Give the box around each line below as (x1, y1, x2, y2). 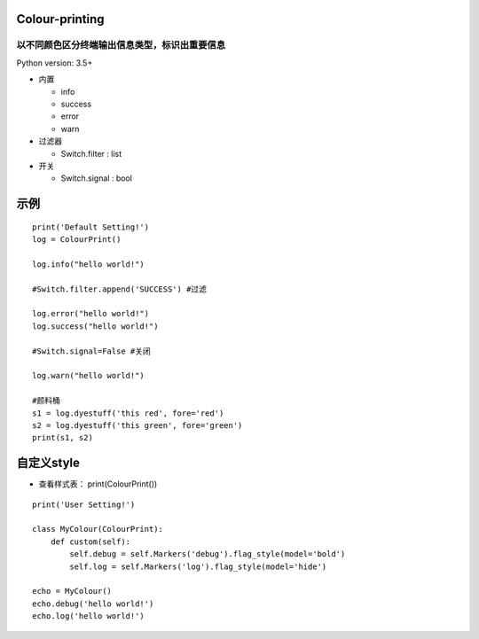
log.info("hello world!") (32, 259, 145, 269)
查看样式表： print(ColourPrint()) (38, 479, 158, 489)
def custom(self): (50, 536, 131, 547)
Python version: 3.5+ (16, 58, 93, 68)
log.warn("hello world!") (32, 370, 145, 381)
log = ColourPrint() (32, 235, 122, 245)
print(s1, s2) (32, 432, 93, 443)
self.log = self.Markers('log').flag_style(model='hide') (69, 561, 327, 572)
